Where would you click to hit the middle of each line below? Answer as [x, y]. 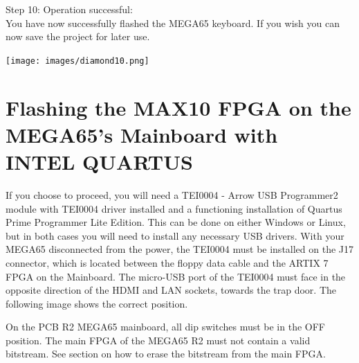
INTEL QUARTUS [99, 161]
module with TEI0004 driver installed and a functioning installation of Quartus [174, 208]
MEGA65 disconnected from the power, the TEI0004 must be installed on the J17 [180, 249]
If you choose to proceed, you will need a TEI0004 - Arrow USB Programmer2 [172, 194]
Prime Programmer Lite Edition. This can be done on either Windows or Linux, [176, 222]
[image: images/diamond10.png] [77, 61]
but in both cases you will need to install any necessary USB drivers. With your [175, 235]
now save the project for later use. [78, 36]
